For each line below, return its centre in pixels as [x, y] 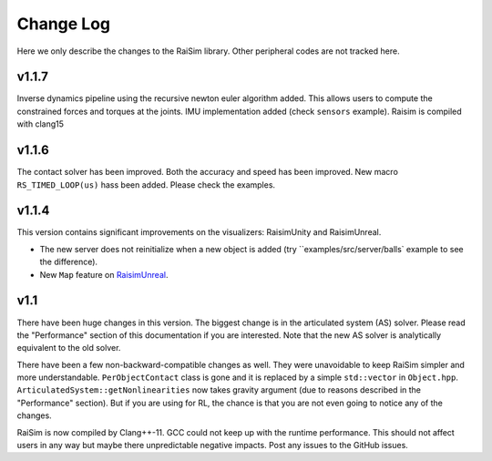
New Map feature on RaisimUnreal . [104, 274]
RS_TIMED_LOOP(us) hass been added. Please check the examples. [146, 184]
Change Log [64, 24]
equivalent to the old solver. [69, 348]
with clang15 [40, 124]
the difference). [69, 262]
